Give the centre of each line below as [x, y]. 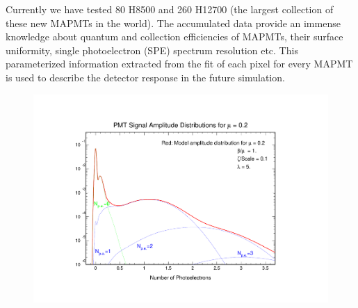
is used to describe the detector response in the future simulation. [145, 77]
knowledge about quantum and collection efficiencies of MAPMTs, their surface [174, 37]
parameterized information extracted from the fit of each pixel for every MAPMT [179, 64]
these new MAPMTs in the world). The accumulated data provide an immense [173, 23]
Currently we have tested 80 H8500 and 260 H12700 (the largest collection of [170, 9]
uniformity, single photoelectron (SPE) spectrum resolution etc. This [152, 50]
